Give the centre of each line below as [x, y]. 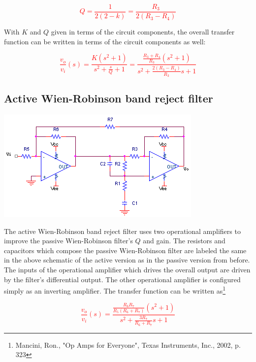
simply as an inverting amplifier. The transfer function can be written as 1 [115, 290]
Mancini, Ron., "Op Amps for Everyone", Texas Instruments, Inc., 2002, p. [128, 345]
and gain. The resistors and [184, 241]
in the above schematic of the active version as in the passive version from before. [127, 260]
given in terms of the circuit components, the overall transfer [143, 32]
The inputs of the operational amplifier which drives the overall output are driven [127, 270]
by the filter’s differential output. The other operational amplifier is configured [122, 279]
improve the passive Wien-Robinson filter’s [68, 241]
